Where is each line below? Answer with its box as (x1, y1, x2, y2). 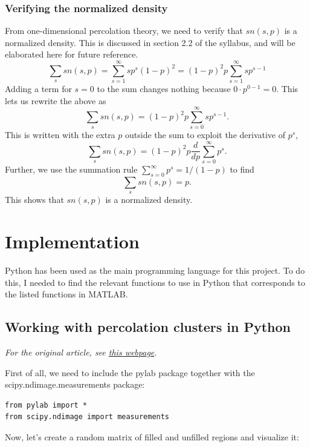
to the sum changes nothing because (97, 82, 231, 95)
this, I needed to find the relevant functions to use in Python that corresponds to (5, 276, 305, 288)
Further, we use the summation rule (5, 163, 138, 176)
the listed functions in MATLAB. (5, 288, 128, 300)
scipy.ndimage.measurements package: (5, 378, 145, 391)
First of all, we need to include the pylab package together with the (5, 366, 255, 379)
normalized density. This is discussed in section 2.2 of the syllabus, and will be (5, 36, 295, 48)
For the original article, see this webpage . (5, 346, 157, 359)
